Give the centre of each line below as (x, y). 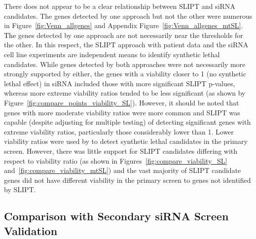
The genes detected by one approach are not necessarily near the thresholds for (124, 35)
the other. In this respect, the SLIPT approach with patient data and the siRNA (126, 45)
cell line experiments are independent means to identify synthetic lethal (112, 54)
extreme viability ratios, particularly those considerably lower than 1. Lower (119, 131)
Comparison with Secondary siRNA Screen (116, 216)
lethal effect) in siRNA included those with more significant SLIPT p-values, (120, 83)
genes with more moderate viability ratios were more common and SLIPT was (122, 112)
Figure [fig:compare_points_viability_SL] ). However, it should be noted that (122, 102)
